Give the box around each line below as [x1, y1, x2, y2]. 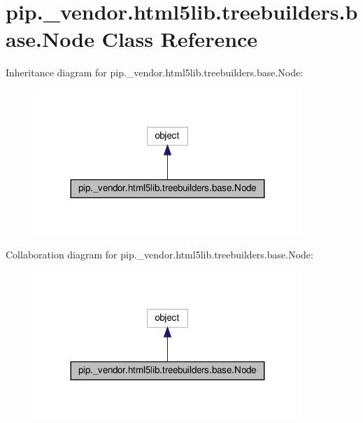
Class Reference [101, 25, 258, 53]
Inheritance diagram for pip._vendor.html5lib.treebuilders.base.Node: [6, 65, 304, 80]
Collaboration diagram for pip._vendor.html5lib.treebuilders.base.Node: [6, 247, 313, 262]
